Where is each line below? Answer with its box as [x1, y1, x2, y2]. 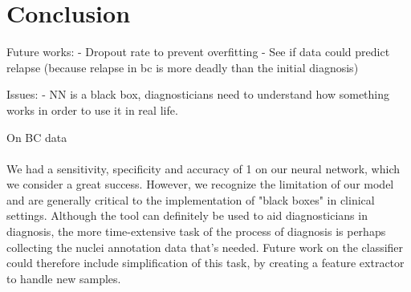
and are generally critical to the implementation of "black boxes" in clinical [6, 191, 375, 208]
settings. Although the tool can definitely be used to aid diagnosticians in [6, 207, 368, 224]
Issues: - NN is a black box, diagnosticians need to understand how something [6, 86, 390, 103]
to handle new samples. [6, 270, 121, 286]
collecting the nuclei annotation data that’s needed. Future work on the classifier [6, 238, 404, 255]
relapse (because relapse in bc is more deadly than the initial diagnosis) [6, 59, 359, 75]
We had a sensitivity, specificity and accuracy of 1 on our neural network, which [6, 160, 401, 176]
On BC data [6, 128, 67, 145]
